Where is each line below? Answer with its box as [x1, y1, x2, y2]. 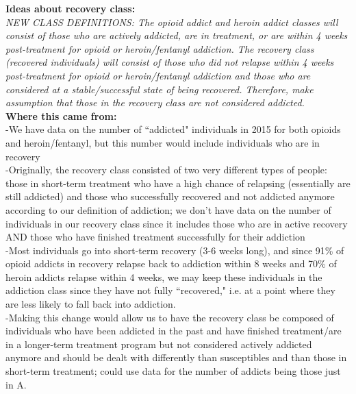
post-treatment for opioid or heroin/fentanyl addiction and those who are [5, 68, 311, 82]
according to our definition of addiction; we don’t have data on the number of [5, 202, 331, 217]
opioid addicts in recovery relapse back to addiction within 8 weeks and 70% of [5, 256, 337, 271]
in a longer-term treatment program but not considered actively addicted [5, 336, 312, 351]
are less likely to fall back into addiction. [5, 297, 176, 311]
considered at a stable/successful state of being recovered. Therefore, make [5, 82, 314, 96]
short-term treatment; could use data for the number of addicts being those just [5, 364, 341, 378]
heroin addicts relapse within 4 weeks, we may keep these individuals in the [5, 269, 322, 284]
